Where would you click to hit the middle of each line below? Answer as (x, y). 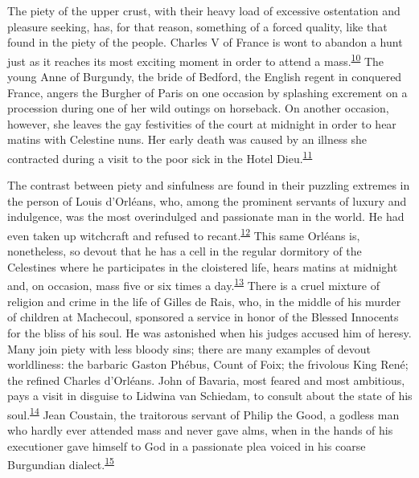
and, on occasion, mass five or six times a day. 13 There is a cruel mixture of (193, 284)
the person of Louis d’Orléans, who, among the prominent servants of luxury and (207, 200)
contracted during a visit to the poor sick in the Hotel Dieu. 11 (160, 157)
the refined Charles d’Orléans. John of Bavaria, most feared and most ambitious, (206, 380)
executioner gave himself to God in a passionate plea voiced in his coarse (187, 445)
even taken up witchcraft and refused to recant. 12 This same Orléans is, (184, 234)
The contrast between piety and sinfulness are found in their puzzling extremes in (209, 185)
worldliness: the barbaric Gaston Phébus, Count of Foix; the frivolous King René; (208, 364)
